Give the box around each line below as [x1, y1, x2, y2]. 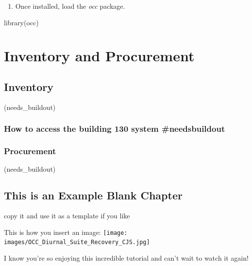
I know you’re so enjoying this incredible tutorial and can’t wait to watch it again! [4, 253, 249, 263]
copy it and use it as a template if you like [4, 211, 130, 221]
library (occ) [4, 17, 39, 27]
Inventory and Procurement [4, 46, 195, 66]
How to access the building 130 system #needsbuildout [4, 123, 225, 135]
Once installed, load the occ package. [15, 1, 125, 11]
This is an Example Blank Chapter [4, 188, 183, 203]
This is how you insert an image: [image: [4, 227, 128, 237]
